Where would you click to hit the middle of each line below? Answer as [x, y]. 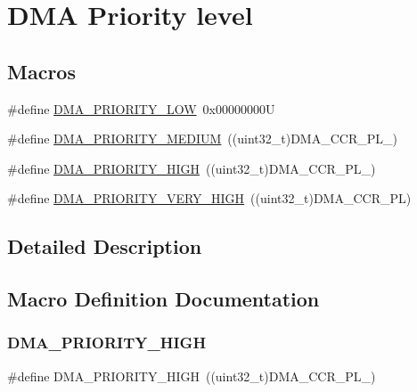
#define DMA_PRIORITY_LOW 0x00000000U [141, 108]
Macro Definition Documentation [164, 299]
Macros [41, 71]
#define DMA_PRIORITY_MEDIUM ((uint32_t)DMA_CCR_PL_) [202, 139]
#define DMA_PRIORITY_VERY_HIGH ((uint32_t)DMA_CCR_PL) [209, 198]
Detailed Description [105, 246]
